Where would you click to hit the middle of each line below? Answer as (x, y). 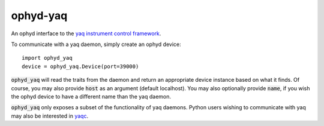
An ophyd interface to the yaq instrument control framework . (86, 33)
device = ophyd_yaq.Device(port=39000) (80, 66)
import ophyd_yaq (47, 58)
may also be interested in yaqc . (50, 116)
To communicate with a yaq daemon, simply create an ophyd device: (96, 44)
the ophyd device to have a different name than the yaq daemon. (91, 96)
